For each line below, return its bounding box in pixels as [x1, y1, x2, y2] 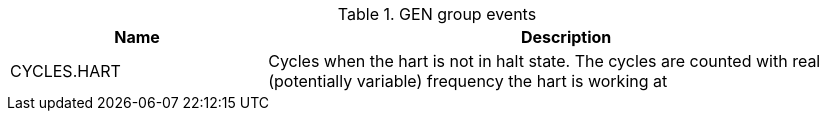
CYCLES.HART [10, 61, 121, 81]
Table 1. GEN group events [337, 4, 537, 24]
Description [520, 27, 612, 47]
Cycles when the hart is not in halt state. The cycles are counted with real [268, 51, 821, 71]
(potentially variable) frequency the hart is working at [268, 71, 668, 91]
